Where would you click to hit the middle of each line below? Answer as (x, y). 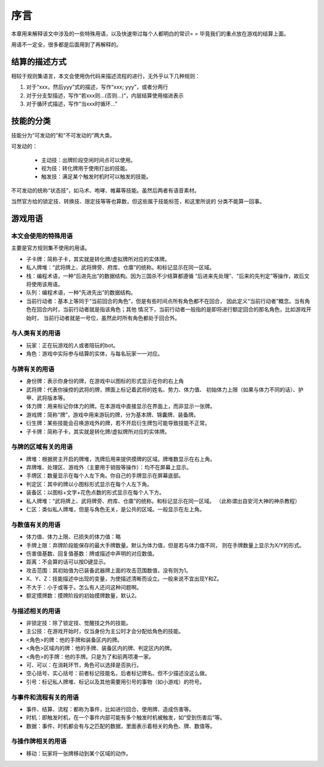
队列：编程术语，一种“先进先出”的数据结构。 (81, 293)
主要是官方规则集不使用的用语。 (50, 248)
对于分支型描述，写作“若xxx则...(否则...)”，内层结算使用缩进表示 (105, 95)
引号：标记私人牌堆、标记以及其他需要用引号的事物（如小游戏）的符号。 (115, 682)
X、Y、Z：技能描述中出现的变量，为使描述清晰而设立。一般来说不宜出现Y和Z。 (124, 579)
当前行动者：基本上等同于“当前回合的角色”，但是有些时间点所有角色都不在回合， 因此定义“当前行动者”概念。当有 (166, 301)
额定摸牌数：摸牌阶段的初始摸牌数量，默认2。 (83, 595)
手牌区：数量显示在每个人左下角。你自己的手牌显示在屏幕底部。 (105, 476)
